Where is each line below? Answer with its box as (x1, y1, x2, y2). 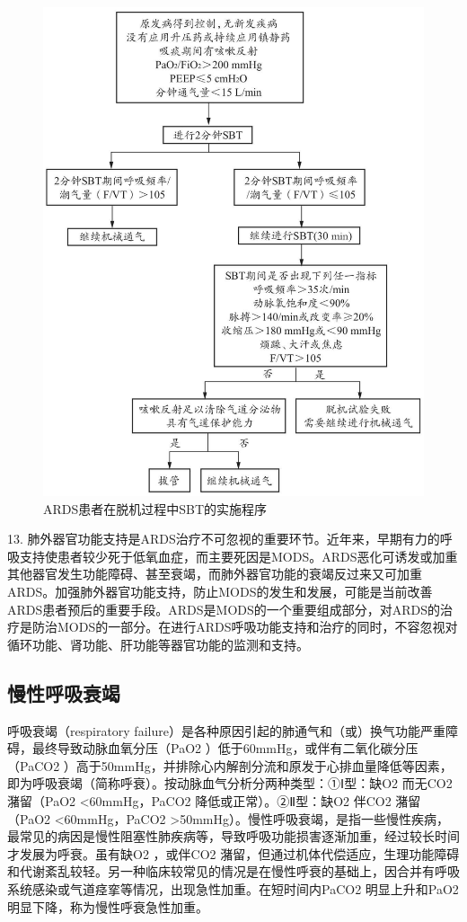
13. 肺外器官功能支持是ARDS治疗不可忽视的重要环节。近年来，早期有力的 (7, 529, 440, 548)
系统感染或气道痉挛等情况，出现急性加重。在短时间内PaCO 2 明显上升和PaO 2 (7, 879, 459, 898)
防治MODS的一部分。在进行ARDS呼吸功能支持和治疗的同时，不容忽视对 (31, 617, 458, 636)
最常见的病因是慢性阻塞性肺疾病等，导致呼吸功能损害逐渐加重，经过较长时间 (7, 827, 460, 846)
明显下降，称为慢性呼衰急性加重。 (7, 897, 208, 916)
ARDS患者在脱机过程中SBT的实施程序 (43, 499, 268, 518)
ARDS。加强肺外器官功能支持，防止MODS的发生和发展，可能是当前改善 (7, 582, 433, 601)
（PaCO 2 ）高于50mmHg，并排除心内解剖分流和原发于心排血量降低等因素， (7, 756, 453, 775)
